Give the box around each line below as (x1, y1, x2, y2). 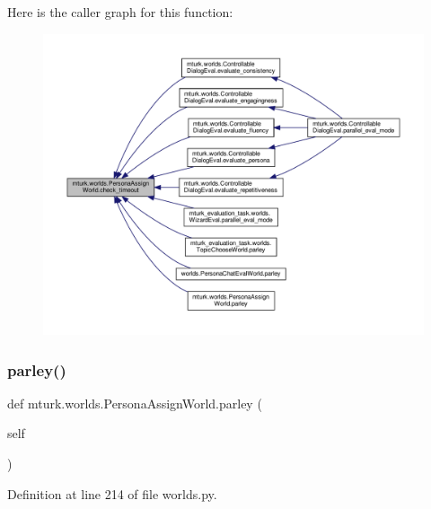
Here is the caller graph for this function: (7, 3, 233, 21)
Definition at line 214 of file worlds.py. (7, 484, 217, 503)
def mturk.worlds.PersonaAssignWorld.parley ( (7, 393, 262, 412)
